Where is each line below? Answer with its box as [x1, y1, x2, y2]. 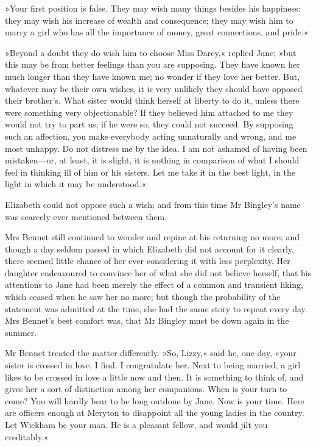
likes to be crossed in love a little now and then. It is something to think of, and [5, 370, 304, 383]
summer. [5, 326, 37, 338]
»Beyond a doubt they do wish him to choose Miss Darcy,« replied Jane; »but [5, 46, 297, 59]
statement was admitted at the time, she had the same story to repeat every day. [5, 302, 307, 315]
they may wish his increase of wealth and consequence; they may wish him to [5, 13, 293, 26]
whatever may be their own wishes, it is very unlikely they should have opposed [5, 82, 303, 95]
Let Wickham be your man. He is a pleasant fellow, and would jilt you [5, 418, 268, 431]
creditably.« [5, 430, 49, 443]
